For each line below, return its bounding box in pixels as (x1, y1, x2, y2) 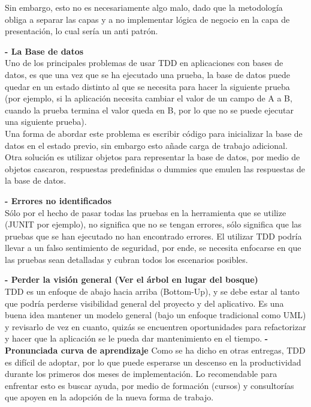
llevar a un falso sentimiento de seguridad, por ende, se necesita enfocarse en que (5, 241, 301, 254)
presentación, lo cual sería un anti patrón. (5, 25, 158, 37)
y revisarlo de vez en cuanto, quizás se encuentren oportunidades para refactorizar (5, 320, 306, 333)
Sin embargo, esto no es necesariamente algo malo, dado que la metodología (5, 1, 283, 13)
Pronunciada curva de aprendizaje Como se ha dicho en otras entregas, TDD (5, 344, 306, 357)
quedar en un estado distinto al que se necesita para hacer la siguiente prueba (5, 80, 290, 92)
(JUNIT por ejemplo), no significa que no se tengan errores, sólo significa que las (5, 218, 302, 231)
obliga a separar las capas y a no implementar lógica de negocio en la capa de (5, 13, 290, 25)
